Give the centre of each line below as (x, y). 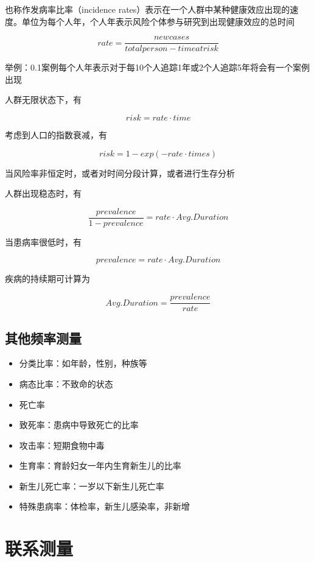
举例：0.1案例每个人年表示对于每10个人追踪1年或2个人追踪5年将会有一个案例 (157, 67)
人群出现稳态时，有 (43, 193)
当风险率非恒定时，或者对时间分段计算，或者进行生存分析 (120, 173)
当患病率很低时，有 (43, 241)
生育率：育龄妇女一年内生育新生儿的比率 (100, 465)
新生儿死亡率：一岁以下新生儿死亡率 (92, 486)
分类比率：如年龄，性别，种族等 (83, 363)
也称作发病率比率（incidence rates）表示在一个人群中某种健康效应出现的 (148, 9)
